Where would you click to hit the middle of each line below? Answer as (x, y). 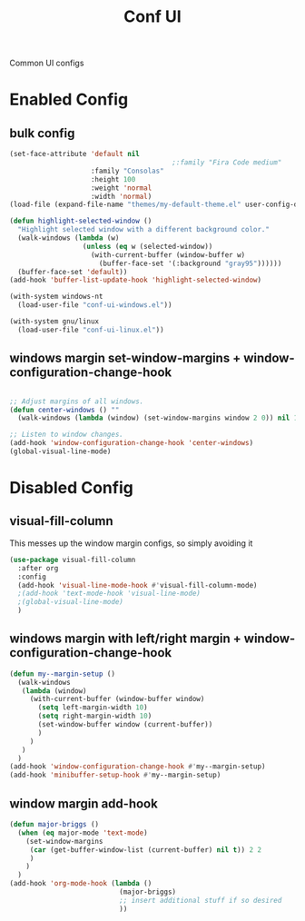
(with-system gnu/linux (54, 322)
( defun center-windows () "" (64, 410)
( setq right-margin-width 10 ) (95, 716)
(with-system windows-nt (56, 297)
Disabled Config (71, 488)
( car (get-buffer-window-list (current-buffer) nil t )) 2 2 (145, 850)
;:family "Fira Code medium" (227, 163)
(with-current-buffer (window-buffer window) (117, 699)
